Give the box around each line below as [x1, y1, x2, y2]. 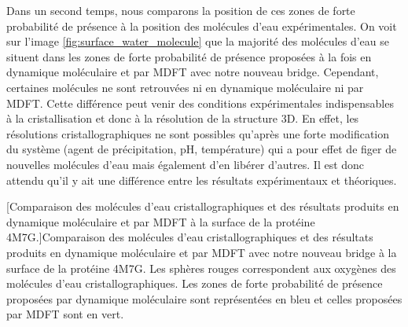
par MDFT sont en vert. [6, 306, 124, 322]
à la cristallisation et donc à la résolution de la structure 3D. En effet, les [6, 110, 359, 127]
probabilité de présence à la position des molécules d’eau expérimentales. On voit [6, 17, 397, 34]
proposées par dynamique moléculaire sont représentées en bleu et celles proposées [6, 290, 402, 307]
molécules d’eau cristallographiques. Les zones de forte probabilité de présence [6, 275, 383, 292]
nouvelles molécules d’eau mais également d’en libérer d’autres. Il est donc [6, 156, 365, 172]
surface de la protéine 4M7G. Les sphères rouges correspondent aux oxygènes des [6, 259, 396, 276]
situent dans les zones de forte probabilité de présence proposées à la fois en [6, 48, 372, 64]
